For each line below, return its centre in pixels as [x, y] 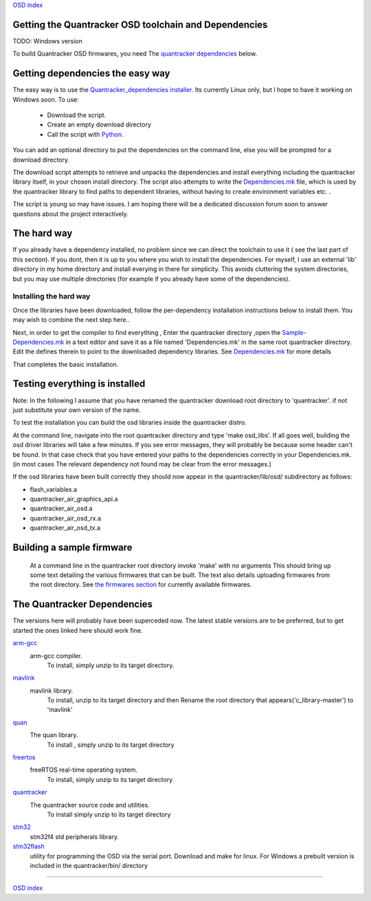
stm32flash [29, 847]
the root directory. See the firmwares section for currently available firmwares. [141, 585]
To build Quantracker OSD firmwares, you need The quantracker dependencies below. [135, 54]
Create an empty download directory [99, 124]
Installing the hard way [52, 296]
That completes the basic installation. [66, 364]
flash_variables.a [54, 489]
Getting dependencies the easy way [91, 73]
